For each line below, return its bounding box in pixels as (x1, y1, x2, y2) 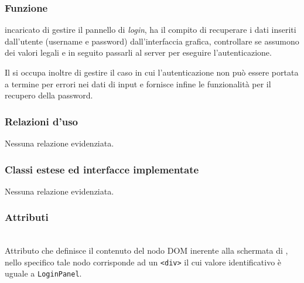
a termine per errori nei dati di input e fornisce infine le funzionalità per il (5, 77, 271, 90)
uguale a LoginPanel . (5, 267, 82, 279)
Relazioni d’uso (5, 114, 78, 128)
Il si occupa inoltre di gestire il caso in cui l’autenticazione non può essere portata (5, 66, 299, 78)
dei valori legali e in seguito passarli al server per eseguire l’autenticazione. (5, 46, 272, 59)
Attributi (5, 210, 49, 224)
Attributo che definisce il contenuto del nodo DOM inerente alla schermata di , (5, 244, 288, 257)
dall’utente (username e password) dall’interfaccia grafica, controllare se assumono (5, 35, 299, 47)
